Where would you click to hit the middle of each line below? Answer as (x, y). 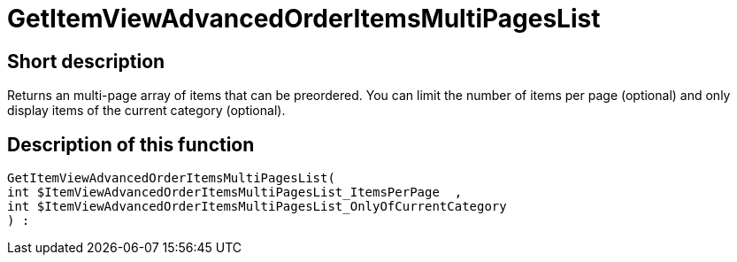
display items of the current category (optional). (146, 111)
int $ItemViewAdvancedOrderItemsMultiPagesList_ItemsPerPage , (235, 193)
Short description (86, 61)
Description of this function (131, 144)
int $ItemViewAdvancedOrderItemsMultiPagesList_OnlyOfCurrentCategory (257, 207)
